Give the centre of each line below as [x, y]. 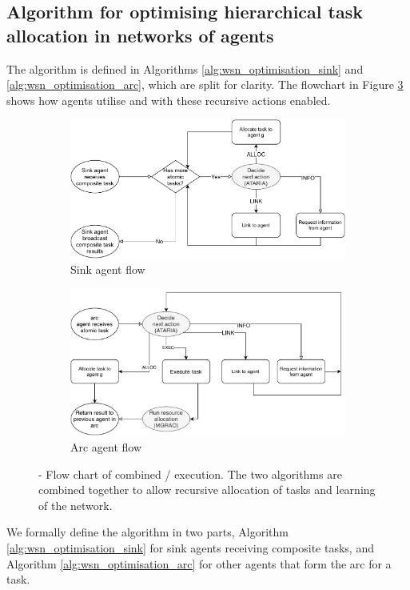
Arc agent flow [106, 447]
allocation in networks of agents [140, 35]
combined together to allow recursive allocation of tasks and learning [207, 490]
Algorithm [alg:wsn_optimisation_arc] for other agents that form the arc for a [199, 563]
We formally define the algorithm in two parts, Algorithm [147, 532]
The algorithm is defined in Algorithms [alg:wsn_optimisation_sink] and [185, 68]
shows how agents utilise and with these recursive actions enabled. [169, 100]
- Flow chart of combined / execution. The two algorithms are [190, 474]
